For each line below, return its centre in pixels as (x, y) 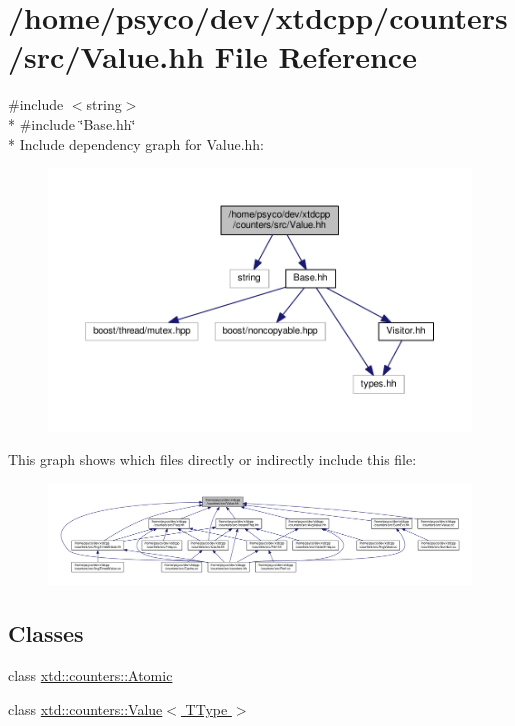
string (104, 104)
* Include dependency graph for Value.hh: (136, 143)
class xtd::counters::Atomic (90, 675)
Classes (46, 633)
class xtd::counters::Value (85, 708)
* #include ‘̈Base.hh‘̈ (72, 123)
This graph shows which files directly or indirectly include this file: (212, 459)
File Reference (315, 56)
